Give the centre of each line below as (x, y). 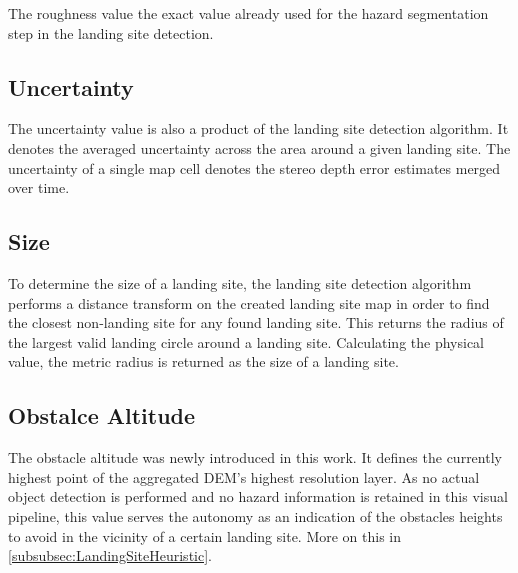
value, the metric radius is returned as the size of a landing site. (203, 361)
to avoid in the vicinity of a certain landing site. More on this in (205, 535)
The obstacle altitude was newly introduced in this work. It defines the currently (255, 457)
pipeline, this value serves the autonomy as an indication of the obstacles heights (255, 515)
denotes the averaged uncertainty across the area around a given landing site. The (259, 147)
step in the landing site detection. (111, 32)
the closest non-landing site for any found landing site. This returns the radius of (256, 322)
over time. (39, 187)
